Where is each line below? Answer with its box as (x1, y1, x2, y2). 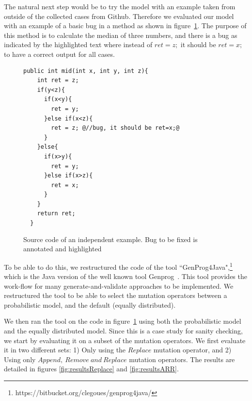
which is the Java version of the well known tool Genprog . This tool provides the (4, 271, 247, 281)
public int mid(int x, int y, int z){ (23, 67, 148, 74)
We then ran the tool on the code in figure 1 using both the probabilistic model (4, 316, 241, 326)
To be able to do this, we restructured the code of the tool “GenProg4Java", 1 (4, 260, 233, 272)
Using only (4, 354, 36, 364)
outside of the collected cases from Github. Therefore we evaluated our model (4, 11, 234, 21)
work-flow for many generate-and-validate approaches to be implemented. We (4, 280, 234, 291)
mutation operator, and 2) (153, 345, 232, 355)
